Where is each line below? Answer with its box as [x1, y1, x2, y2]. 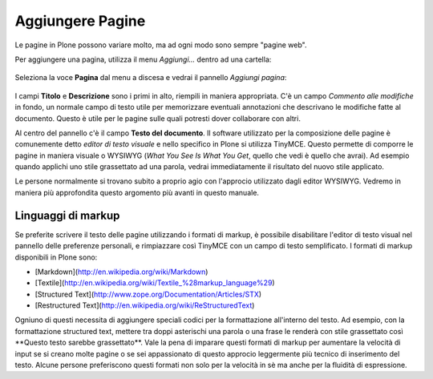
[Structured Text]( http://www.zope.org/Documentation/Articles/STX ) [34, 289, 262, 299]
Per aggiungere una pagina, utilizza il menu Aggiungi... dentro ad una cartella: [14, 54, 272, 64]
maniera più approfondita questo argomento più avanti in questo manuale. [14, 187, 260, 197]
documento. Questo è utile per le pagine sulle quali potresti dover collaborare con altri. [14, 113, 301, 123]
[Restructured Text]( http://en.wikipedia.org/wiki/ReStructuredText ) [34, 300, 255, 310]
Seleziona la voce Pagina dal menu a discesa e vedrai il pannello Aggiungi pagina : [14, 73, 287, 83]
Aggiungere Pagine [14, 12, 146, 30]
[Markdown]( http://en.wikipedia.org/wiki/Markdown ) [34, 267, 208, 276]
